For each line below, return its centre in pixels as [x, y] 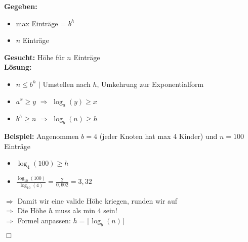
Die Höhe [32, 210]
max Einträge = [41, 23]
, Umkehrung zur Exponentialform [150, 84]
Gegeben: [21, 6]
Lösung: [18, 67]
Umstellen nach [67, 84]
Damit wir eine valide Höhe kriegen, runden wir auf [97, 200]
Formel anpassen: [44, 220]
